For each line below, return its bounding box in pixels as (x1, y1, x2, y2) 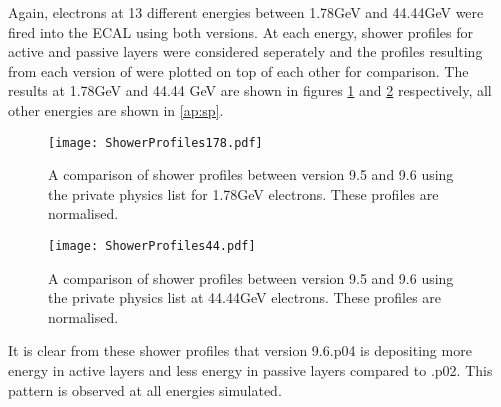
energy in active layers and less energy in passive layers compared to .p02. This (8, 360, 493, 381)
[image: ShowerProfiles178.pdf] (48, 135, 263, 150)
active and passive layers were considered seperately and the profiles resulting (8, 41, 483, 62)
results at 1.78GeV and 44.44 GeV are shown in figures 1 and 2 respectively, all (8, 80, 492, 101)
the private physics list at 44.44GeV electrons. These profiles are (48, 287, 442, 308)
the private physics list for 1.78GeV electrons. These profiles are (48, 183, 439, 204)
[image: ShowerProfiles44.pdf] (48, 239, 256, 253)
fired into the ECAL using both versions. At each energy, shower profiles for (8, 21, 473, 42)
